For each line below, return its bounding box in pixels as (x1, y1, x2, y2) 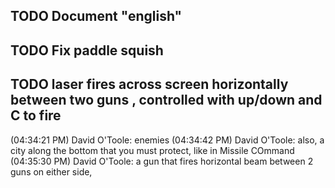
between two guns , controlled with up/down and (10, 92, 323, 109)
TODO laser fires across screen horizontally (10, 76, 289, 93)
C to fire (10, 107, 62, 124)
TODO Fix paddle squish (10, 42, 164, 59)
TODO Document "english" (10, 8, 183, 25)
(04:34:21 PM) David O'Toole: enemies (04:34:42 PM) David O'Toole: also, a (10, 134, 325, 146)
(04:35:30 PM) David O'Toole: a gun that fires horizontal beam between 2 (10, 155, 314, 167)
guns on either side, (10, 165, 93, 178)
